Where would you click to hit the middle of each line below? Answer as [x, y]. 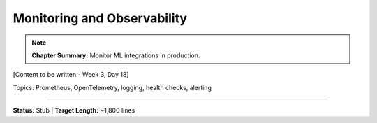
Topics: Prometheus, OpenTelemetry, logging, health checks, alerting [112, 87]
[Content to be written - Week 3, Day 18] [71, 75]
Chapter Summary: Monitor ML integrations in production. [116, 55]
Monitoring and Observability [100, 18]
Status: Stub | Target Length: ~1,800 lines [74, 110]
